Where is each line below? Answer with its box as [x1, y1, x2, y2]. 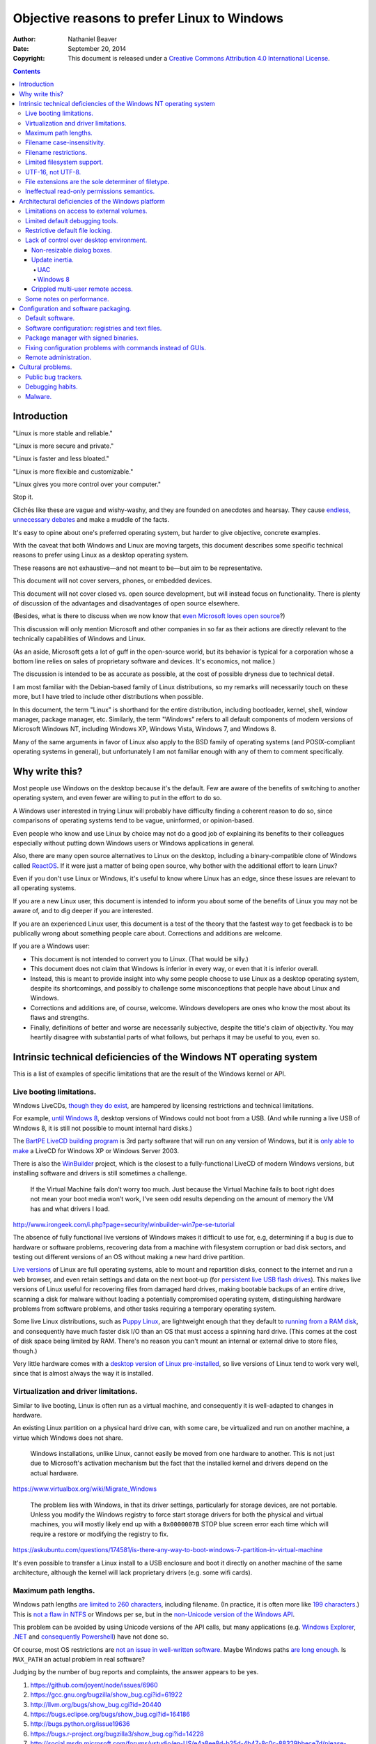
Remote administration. [25, 353, 92, 362]
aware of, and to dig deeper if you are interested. [13, 907, 153, 915]
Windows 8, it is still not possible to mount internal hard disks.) [13, 1124, 193, 1132]
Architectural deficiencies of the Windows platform [19, 197, 165, 205]
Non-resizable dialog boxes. [31, 246, 112, 254]
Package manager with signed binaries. [25, 333, 139, 342]
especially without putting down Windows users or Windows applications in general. [13, 839, 255, 847]
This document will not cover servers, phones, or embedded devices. [13, 576, 212, 585]
